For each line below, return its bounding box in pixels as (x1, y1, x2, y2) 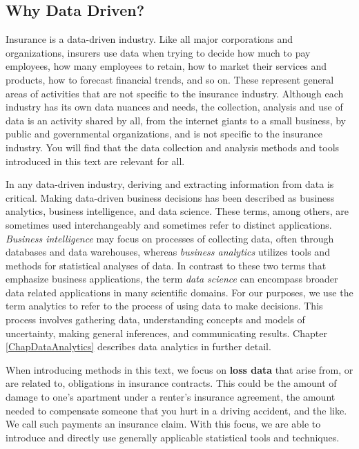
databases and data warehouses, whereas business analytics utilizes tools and (6, 245, 330, 259)
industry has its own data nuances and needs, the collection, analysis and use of (6, 99, 343, 114)
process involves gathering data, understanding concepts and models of (6, 312, 305, 327)
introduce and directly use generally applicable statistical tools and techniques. (6, 430, 340, 444)
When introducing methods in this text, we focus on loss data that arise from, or (6, 362, 353, 376)
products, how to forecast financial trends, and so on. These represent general (6, 72, 334, 86)
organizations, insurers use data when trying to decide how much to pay (6, 45, 311, 59)
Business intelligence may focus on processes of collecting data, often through (6, 231, 334, 245)
